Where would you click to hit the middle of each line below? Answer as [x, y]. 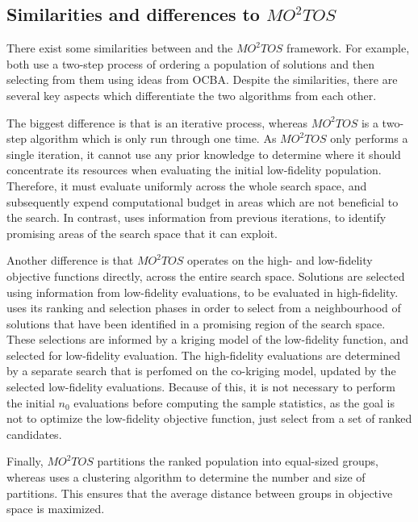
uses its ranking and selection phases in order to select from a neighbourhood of [204, 308]
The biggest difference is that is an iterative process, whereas [157, 122]
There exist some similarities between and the [120, 48]
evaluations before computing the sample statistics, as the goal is [234, 402]
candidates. [34, 434]
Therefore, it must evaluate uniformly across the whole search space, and [187, 185]
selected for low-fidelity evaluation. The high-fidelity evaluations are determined [203, 355]
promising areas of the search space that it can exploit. [142, 233]
